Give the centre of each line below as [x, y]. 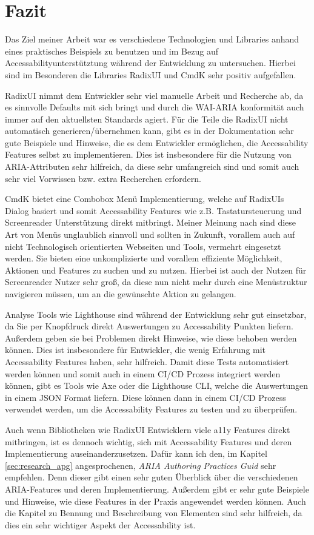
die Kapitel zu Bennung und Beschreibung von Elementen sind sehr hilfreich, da [154, 513]
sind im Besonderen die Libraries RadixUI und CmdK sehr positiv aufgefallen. [151, 74]
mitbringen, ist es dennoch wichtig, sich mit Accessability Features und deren [149, 441]
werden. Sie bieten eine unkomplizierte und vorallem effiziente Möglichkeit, [144, 258]
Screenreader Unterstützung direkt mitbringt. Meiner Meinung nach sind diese [151, 222]
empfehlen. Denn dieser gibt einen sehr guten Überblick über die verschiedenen [152, 477]
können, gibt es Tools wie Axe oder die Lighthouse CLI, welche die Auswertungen [157, 385]
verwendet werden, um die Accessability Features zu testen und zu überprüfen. [151, 409]
